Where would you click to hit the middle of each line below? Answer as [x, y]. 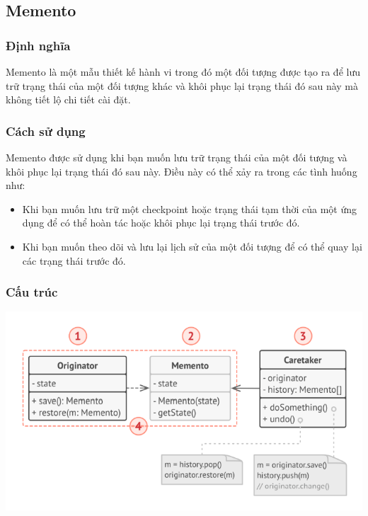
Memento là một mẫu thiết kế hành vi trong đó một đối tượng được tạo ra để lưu [183, 71]
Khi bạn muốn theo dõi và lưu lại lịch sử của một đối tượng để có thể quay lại [192, 246]
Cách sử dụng [46, 131]
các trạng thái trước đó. [74, 260]
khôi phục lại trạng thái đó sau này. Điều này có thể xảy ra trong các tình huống [182, 171]
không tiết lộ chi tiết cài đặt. [68, 99]
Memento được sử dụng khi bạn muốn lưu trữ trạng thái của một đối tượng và [177, 157]
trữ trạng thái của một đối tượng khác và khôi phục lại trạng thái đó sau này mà [182, 85]
